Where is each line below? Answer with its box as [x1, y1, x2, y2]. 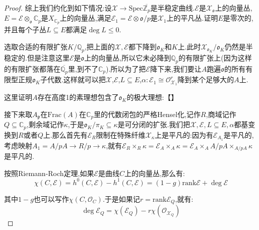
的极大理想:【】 [126, 92, 178, 102]
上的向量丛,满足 [59, 13, 111, 23]
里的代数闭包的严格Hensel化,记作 [94, 108, 201, 119]
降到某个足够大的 [177, 74, 234, 85]
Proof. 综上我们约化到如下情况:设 [4, 3, 112, 13]
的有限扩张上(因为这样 [178, 52, 252, 63]
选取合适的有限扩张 [4, 41, 68, 51]
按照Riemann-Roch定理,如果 [4, 167, 94, 178]
